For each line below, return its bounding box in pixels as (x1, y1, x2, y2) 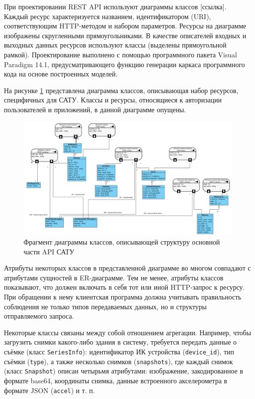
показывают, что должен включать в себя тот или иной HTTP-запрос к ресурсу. (4, 282, 245, 292)
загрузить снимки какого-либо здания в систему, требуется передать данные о (4, 337, 237, 347)
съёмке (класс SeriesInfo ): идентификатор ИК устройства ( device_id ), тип (4, 346, 234, 356)
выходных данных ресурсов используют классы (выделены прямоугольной (4, 40, 227, 50)
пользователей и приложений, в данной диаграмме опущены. (4, 104, 186, 114)
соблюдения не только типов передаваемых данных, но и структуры (4, 301, 207, 311)
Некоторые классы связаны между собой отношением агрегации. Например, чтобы (4, 327, 251, 337)
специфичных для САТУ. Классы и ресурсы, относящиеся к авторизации (4, 95, 222, 105)
